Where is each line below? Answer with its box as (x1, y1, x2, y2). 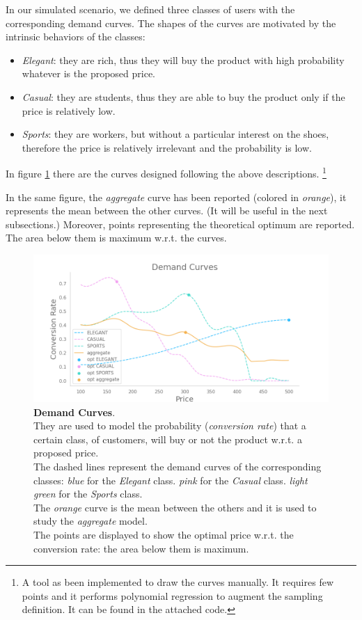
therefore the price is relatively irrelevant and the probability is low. (22, 140, 312, 154)
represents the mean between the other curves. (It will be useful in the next (6, 203, 328, 218)
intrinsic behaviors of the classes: (6, 29, 145, 44)
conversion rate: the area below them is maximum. (33, 541, 249, 555)
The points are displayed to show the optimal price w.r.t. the (33, 527, 294, 541)
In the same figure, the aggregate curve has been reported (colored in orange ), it (6, 189, 347, 204)
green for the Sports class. (33, 486, 143, 501)
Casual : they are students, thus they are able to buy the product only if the (22, 89, 345, 104)
